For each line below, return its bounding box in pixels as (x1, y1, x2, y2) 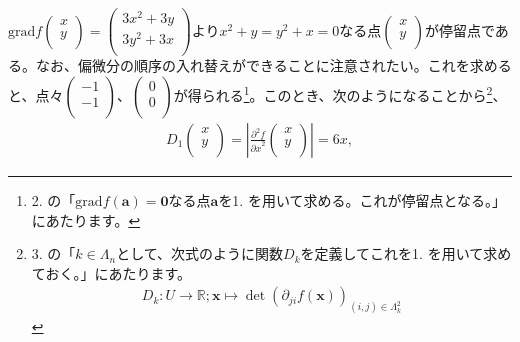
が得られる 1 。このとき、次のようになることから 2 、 (173, 82, 507, 105)
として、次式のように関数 (116, 243, 284, 264)
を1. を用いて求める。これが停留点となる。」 (218, 189, 507, 210)
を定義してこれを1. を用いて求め (300, 243, 512, 264)
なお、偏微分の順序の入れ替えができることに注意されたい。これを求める (35, 55, 512, 76)
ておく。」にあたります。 (31, 262, 191, 283)
